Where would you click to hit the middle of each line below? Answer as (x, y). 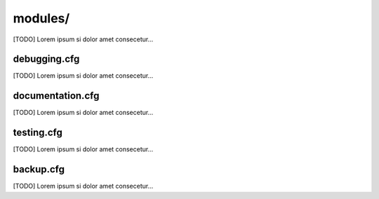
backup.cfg (39, 169)
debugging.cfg (46, 59)
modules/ (41, 18)
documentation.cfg (56, 96)
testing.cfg (38, 133)
